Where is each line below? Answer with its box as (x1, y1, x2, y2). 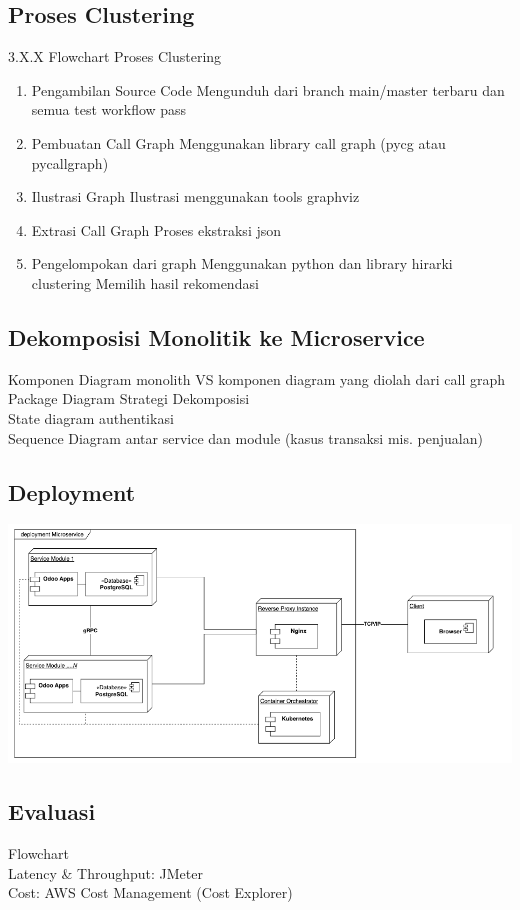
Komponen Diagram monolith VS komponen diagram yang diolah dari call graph (8, 368, 506, 389)
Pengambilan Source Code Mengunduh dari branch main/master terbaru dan (31, 79, 505, 100)
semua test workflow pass (31, 99, 187, 120)
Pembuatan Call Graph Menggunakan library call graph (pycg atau (31, 132, 446, 153)
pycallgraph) (31, 152, 109, 173)
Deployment (8, 476, 136, 507)
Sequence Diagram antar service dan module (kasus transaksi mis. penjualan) (8, 427, 483, 448)
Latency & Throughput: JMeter (8, 862, 203, 883)
